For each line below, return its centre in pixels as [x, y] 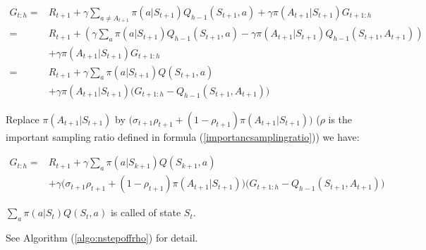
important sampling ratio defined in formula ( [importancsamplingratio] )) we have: [183, 136]
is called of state [146, 212]
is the [340, 119]
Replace [23, 119]
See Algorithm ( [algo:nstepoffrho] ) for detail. [102, 238]
